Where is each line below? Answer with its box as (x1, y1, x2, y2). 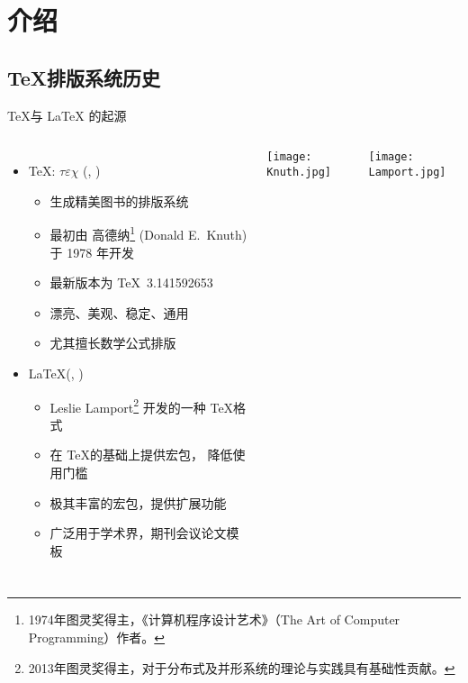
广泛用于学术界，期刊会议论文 (49, 524, 227, 542)
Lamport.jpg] (368, 165, 446, 178)
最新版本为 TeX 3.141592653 (49, 273, 213, 292)
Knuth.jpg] (266, 165, 331, 178)
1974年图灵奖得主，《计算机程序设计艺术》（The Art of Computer (28, 610, 400, 629)
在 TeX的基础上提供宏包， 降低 (49, 445, 233, 464)
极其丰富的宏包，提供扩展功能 (49, 493, 227, 512)
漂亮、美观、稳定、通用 (49, 303, 189, 322)
